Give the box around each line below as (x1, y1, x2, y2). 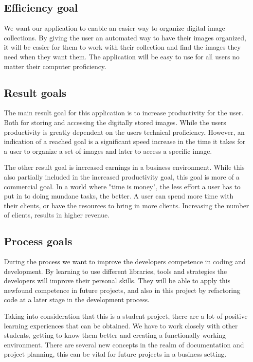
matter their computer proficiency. (4, 61, 107, 71)
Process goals (4, 234, 72, 249)
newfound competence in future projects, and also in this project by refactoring (4, 285, 240, 295)
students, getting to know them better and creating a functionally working (4, 330, 226, 340)
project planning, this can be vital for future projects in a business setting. (4, 349, 227, 359)
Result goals (4, 85, 67, 100)
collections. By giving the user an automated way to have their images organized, (4, 32, 246, 42)
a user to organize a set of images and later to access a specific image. (4, 145, 212, 156)
